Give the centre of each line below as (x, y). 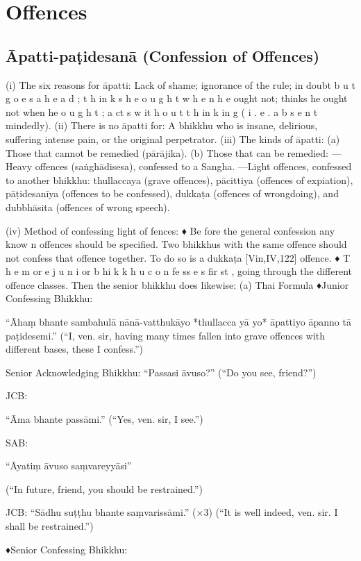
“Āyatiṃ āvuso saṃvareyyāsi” (69, 466)
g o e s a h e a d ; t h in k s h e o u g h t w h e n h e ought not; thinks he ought (177, 98)
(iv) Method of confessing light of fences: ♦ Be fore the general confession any (170, 230)
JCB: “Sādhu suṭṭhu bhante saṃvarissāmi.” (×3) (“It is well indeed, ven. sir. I (172, 512)
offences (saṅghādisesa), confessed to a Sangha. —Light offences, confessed (193, 166)
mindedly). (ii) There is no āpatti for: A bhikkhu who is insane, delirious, (162, 125)
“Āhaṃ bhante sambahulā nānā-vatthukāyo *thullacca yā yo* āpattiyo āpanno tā (178, 322)
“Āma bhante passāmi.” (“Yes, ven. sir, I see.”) (104, 419)
